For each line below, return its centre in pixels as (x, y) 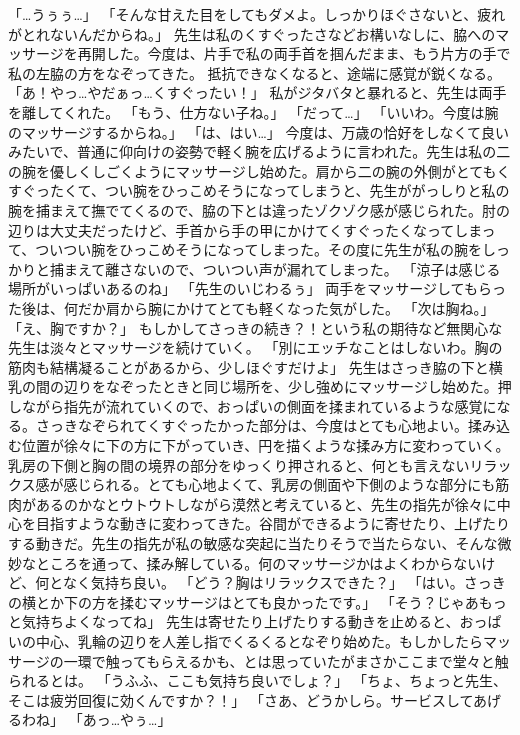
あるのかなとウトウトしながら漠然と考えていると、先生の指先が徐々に (266, 503)
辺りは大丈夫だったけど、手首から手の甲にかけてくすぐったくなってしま (245, 229)
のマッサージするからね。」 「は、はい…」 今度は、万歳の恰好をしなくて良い (259, 131)
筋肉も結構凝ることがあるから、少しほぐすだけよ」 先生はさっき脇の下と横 (255, 366)
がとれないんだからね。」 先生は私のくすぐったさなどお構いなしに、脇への (252, 33)
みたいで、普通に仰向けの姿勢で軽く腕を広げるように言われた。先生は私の (252, 151)
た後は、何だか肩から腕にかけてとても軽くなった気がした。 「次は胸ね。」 (251, 307)
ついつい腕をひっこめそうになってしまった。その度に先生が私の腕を (259, 249)
